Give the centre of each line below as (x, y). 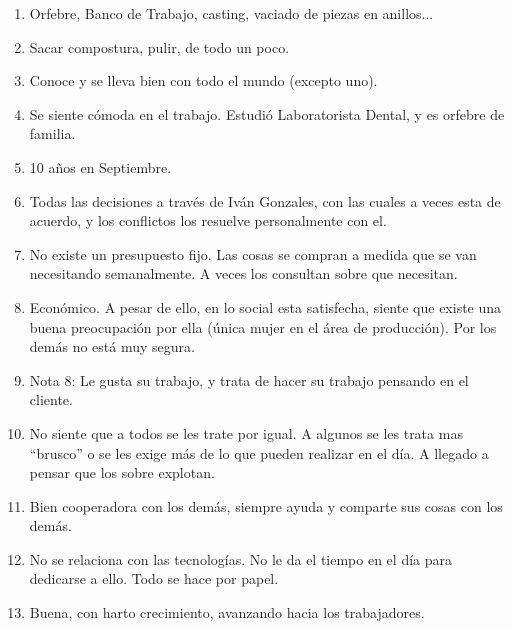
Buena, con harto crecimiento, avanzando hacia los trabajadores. (227, 612)
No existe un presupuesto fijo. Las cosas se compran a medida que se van (253, 253)
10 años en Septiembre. (100, 166)
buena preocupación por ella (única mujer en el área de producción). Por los (263, 326)
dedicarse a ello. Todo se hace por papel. (154, 578)
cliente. (51, 399)
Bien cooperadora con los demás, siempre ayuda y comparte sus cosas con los (266, 505)
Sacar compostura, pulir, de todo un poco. (159, 46)
